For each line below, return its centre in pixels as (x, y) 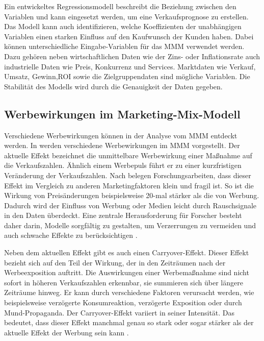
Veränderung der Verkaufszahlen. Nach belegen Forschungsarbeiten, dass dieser (128, 175)
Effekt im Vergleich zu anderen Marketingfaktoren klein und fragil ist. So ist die (129, 185)
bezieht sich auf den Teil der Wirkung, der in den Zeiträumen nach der (115, 262)
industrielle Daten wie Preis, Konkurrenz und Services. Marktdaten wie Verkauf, (130, 66)
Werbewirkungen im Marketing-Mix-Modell (122, 114)
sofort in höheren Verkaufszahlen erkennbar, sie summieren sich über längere (124, 282)
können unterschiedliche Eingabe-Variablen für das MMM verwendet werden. (124, 46)
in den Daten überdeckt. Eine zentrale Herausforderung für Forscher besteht (123, 215)
